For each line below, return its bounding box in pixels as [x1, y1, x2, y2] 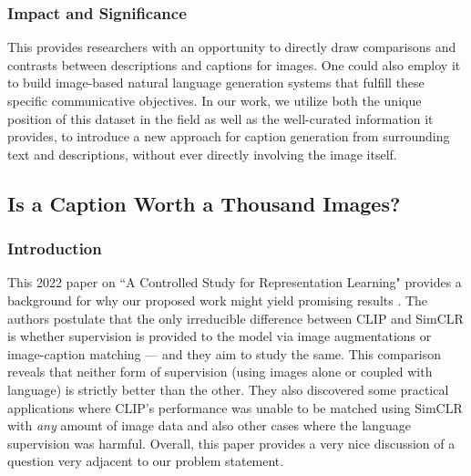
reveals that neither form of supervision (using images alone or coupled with [7, 362, 433, 381]
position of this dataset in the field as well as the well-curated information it [7, 109, 434, 128]
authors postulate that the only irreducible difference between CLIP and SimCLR [7, 308, 464, 327]
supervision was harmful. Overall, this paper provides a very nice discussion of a [7, 433, 456, 452]
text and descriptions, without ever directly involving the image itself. [7, 144, 397, 163]
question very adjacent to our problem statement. [7, 451, 284, 471]
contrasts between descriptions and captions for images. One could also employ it [7, 55, 461, 74]
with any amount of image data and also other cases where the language [7, 416, 411, 435]
